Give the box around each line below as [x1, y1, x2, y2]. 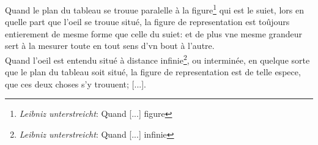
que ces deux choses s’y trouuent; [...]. [5, 77, 146, 90]
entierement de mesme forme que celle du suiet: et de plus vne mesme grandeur [5, 27, 303, 40]
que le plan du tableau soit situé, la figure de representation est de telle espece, [5, 65, 301, 78]
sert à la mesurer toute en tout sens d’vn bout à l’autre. [5, 39, 215, 52]
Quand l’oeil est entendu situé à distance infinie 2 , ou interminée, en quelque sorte [5, 52, 310, 66]
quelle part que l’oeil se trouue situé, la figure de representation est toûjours [5, 15, 290, 28]
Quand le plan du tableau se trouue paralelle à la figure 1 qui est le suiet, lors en [5, 2, 304, 16]
